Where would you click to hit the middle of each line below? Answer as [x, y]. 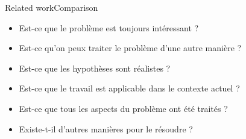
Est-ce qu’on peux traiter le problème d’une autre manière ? [130, 48]
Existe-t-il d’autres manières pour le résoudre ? [106, 128]
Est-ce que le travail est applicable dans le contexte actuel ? [129, 88]
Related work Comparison [52, 7]
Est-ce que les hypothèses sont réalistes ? [95, 68]
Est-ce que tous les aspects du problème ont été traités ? [123, 108]
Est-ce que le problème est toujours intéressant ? [109, 27]
